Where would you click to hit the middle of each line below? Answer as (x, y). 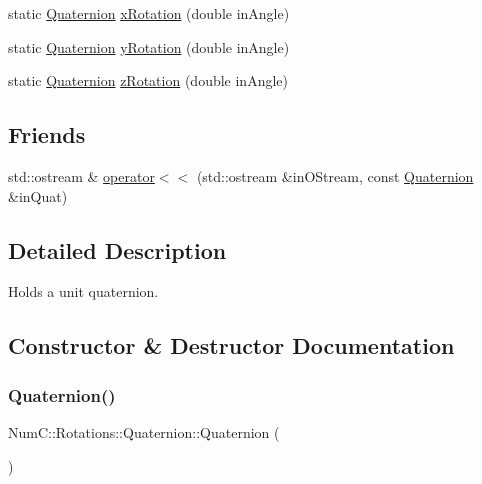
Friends (47, 134)
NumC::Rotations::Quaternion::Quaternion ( (144, 431)
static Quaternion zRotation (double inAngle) (148, 80)
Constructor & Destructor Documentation (231, 345)
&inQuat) (38, 195)
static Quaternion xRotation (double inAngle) (149, 13)
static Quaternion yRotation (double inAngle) (149, 46)
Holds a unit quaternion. (83, 291)
